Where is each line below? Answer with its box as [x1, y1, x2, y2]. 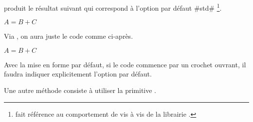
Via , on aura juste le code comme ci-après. [4, 31, 133, 41]
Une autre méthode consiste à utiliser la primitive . [4, 85, 156, 95]
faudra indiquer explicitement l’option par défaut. [4, 69, 152, 79]
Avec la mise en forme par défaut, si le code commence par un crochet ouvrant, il [4, 59, 246, 69]
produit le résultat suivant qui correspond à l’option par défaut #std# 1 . [4, 1, 222, 13]
